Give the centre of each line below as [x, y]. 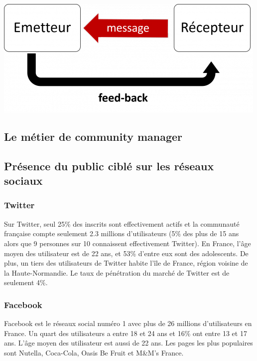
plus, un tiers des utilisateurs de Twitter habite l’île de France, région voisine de [126, 263]
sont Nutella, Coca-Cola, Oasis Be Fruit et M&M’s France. [94, 352]
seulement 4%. [26, 282]
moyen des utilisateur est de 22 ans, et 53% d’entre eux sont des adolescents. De [126, 253]
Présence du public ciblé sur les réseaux [109, 166]
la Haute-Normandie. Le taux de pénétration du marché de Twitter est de [117, 272]
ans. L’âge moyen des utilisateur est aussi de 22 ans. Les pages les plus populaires [128, 343]
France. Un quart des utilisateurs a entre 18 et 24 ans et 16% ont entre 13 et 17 [126, 333]
